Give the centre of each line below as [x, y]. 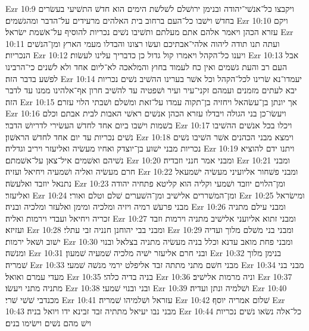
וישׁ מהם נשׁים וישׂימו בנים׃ [49, 323]
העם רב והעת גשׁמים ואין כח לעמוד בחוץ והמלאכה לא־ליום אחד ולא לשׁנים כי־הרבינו [146, 66]
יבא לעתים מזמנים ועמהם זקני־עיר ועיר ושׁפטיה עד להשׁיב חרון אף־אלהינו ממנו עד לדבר [151, 90]
